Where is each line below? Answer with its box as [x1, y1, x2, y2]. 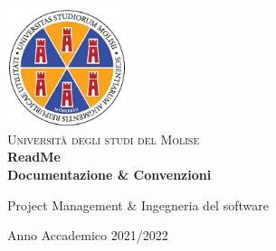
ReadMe [7, 147, 61, 166]
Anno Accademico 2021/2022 [7, 226, 168, 245]
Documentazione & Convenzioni [7, 165, 212, 184]
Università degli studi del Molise [7, 129, 200, 148]
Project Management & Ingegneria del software [7, 195, 269, 214]
